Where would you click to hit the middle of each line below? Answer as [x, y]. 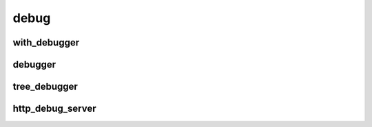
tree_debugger [45, 87]
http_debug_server [54, 109]
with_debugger [46, 42]
